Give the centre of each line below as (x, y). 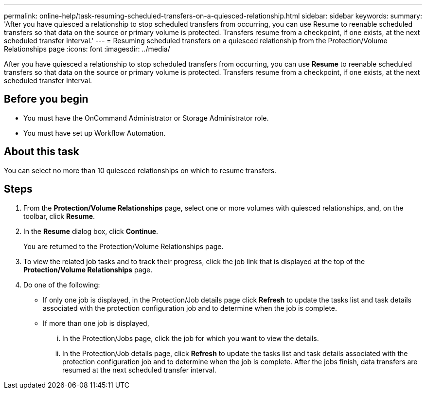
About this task (42, 152)
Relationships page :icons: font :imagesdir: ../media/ (87, 49)
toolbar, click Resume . (59, 216)
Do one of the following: (62, 285)
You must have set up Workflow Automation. (95, 133)
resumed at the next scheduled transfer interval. (139, 370)
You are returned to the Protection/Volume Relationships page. (124, 246)
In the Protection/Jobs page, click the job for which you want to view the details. (191, 338)
